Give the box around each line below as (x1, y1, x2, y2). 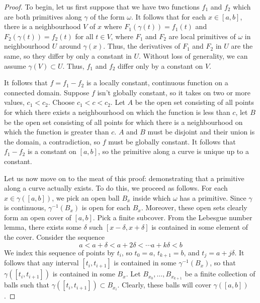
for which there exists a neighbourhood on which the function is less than (4, 106, 230, 117)
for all (75, 31, 94, 41)
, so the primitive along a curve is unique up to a (98, 146, 249, 157)
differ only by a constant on (118, 60, 203, 71)
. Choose (48, 97, 75, 107)
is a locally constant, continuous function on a (86, 77, 228, 88)
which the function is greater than (4, 126, 109, 137)
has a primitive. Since (180, 192, 246, 203)
